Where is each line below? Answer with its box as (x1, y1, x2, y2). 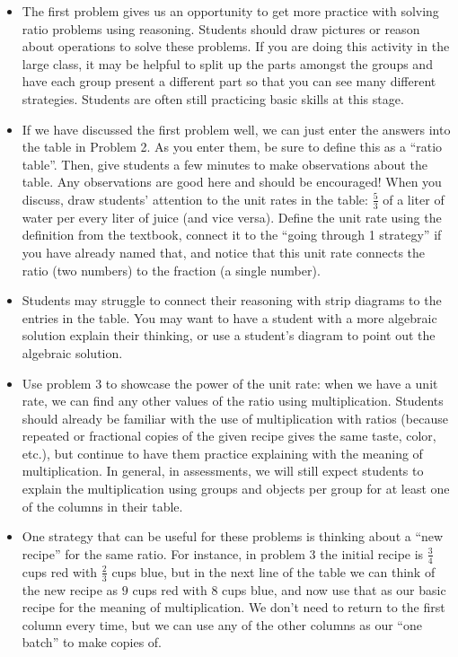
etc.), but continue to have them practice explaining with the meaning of (22, 443, 423, 462)
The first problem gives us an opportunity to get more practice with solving (22, 2, 439, 20)
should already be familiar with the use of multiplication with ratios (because (22, 408, 448, 427)
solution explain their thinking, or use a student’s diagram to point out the (22, 326, 436, 345)
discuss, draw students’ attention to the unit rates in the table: (22, 189, 368, 208)
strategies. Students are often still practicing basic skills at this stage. (22, 89, 404, 108)
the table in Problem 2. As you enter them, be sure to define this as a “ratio (22, 137, 443, 156)
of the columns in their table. (22, 496, 183, 515)
